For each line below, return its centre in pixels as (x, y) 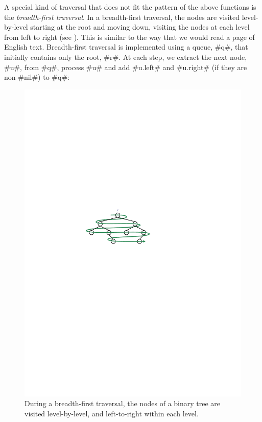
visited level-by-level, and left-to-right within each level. (112, 413)
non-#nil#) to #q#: (37, 77)
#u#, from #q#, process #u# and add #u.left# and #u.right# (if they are (126, 67)
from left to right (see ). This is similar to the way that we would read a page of (129, 37)
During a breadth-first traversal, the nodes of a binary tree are (123, 403)
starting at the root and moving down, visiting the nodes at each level (140, 27)
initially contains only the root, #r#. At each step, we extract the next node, (126, 57)
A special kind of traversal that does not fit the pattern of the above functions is (130, 7)
